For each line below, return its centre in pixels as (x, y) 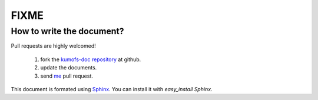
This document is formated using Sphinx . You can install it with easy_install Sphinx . (112, 89)
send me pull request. (67, 76)
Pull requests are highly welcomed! (54, 46)
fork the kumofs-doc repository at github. (91, 59)
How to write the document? (67, 31)
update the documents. (69, 68)
